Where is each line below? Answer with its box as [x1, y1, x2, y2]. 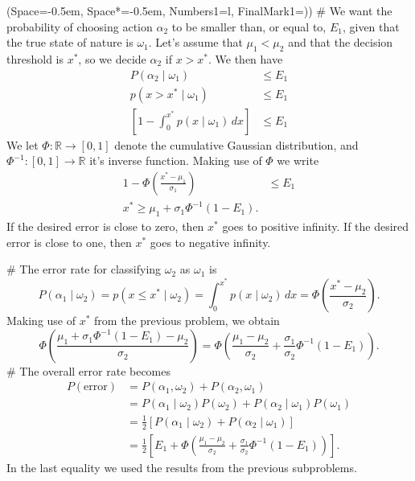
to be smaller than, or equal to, [171, 18, 327, 35]
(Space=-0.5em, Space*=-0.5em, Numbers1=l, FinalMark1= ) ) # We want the [6, 2, 392, 18]
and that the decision [288, 34, 393, 51]
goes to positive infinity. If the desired [222, 218, 409, 235]
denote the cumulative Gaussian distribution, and [114, 136, 359, 153]
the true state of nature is [6, 34, 134, 51]
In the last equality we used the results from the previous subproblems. [6, 458, 357, 475]
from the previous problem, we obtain [94, 312, 280, 329]
